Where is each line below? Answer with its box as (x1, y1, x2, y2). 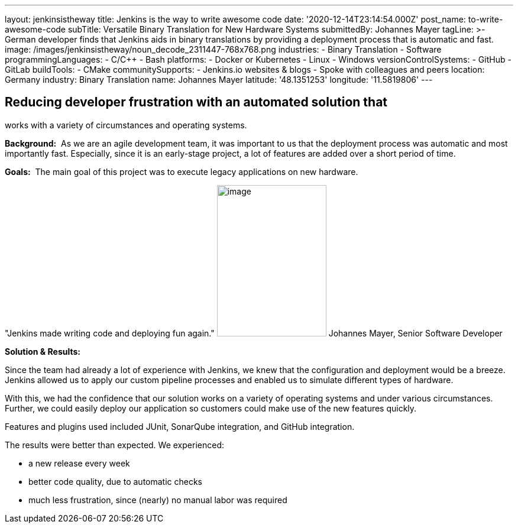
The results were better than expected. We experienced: (5, 439, 224, 450)
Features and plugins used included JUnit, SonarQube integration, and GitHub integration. (5, 421, 355, 432)
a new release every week (28, 458, 130, 468)
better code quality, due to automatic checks (28, 476, 203, 487)
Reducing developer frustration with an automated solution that (5, 95, 388, 110)
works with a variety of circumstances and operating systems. (5, 119, 247, 130)
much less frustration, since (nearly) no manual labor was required (28, 494, 287, 505)
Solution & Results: (5, 346, 80, 357)
